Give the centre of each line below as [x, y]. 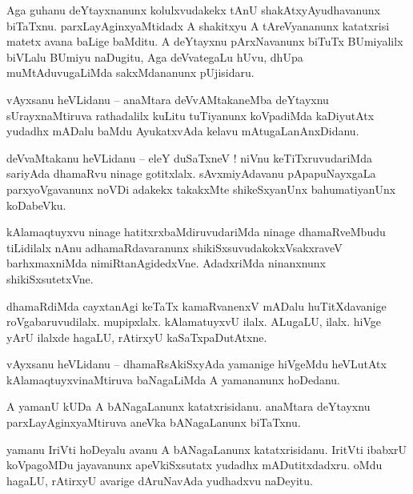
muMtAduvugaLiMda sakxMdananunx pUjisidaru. [130, 72]
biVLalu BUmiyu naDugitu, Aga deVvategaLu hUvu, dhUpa [155, 56]
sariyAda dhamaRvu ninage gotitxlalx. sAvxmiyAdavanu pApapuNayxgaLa [191, 173]
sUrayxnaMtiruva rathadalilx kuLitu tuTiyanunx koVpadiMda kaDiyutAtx [190, 115]
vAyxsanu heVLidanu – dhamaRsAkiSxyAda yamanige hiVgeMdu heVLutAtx [196, 364]
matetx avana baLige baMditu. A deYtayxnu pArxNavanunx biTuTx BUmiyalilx [205, 41]
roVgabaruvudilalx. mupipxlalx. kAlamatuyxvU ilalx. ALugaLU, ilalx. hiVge [194, 321]
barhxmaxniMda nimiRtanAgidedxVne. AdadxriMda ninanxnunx [166, 263]
